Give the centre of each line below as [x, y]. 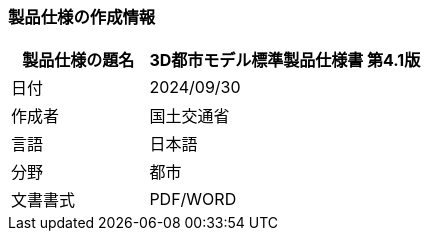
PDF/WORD [193, 199]
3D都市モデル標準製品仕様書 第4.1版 [285, 60]
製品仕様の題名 [78, 60]
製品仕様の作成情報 [82, 17]
